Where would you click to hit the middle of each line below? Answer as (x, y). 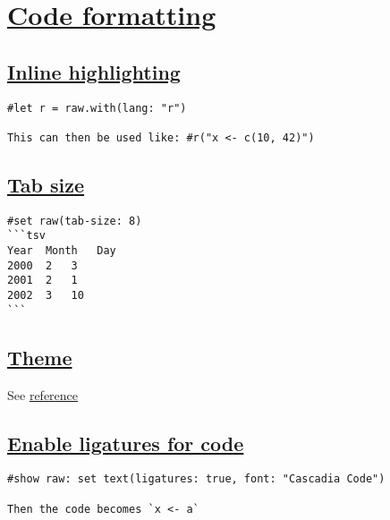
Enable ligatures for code (126, 443)
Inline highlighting (94, 71)
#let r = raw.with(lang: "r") (97, 108)
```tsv (26, 236)
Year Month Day (62, 251)
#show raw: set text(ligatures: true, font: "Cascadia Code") (196, 479)
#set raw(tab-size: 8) (75, 221)
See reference (43, 394)
